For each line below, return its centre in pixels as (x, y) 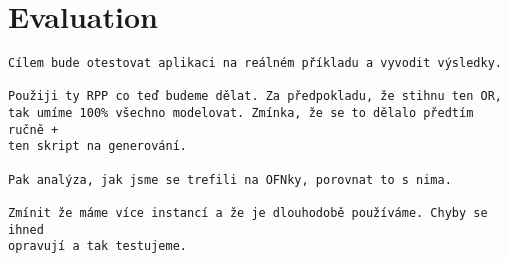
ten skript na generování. (97, 146)
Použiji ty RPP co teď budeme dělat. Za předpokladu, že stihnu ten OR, (255, 96)
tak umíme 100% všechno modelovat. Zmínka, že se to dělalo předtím (241, 113)
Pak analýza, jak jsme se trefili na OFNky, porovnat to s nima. (230, 179)
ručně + (33, 129)
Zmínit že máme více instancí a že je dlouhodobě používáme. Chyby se (248, 213)
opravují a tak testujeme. (97, 246)
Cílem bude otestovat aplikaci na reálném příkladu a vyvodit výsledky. (255, 63)
